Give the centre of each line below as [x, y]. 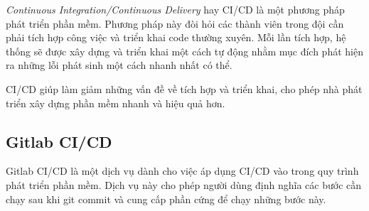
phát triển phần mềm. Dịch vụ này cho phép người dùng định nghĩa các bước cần [184, 184]
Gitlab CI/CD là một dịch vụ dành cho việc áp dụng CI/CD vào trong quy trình [182, 171]
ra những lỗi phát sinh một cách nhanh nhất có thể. [119, 65]
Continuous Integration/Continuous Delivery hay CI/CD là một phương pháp [175, 9]
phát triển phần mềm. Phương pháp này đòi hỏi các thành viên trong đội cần [175, 23]
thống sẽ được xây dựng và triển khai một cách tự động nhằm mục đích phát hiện [184, 51]
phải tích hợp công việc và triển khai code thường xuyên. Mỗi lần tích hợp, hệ [176, 37]
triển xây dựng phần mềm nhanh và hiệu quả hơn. [116, 103]
